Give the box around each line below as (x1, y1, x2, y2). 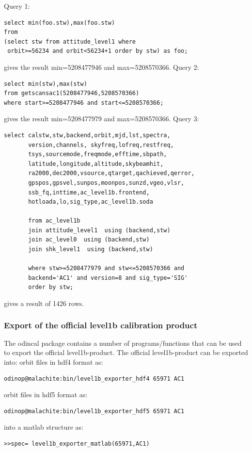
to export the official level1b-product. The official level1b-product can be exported (4, 347, 248, 357)
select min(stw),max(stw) (4, 80, 87, 87)
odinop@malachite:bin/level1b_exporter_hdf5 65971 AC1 (4, 407, 185, 415)
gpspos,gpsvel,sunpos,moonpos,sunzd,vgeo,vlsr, (28, 179, 185, 186)
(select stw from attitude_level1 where (4, 38, 136, 45)
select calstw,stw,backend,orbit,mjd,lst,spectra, (4, 131, 171, 139)
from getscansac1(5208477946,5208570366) (4, 90, 140, 97)
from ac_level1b (28, 217, 80, 225)
